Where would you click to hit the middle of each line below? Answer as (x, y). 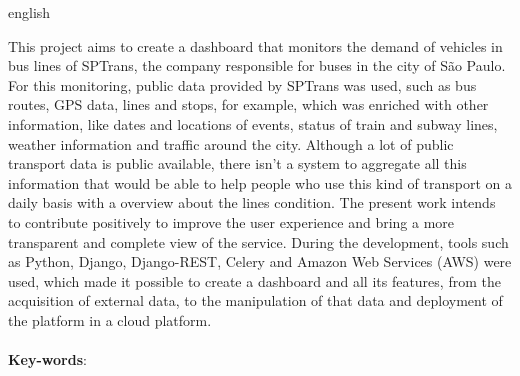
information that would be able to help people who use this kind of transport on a (260, 182)
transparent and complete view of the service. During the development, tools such (258, 241)
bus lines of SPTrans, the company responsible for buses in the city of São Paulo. (257, 65)
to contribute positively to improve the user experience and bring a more (231, 221)
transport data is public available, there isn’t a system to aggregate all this (237, 163)
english (29, 12)
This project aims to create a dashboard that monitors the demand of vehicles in (255, 45)
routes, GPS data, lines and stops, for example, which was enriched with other (248, 104)
